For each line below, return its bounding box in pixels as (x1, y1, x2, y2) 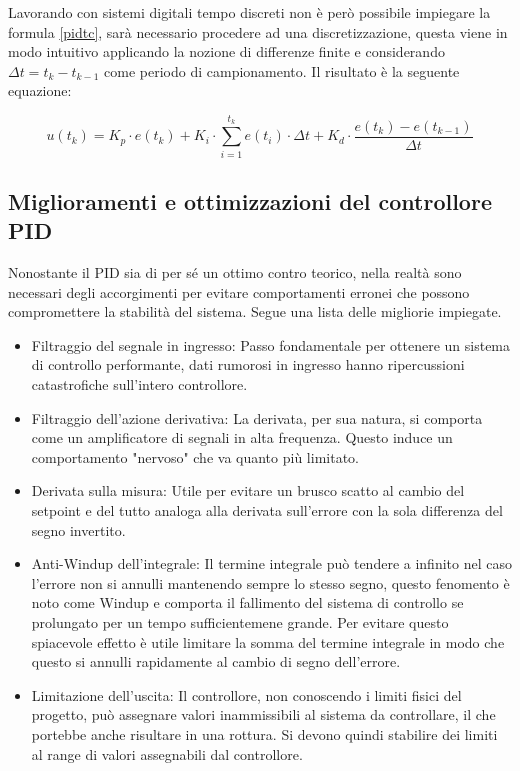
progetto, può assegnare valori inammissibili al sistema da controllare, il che (31, 704, 496, 725)
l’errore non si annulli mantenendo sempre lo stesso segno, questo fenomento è (31, 572, 510, 593)
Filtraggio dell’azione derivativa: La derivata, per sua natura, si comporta (31, 407, 483, 428)
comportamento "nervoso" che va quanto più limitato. (31, 446, 359, 467)
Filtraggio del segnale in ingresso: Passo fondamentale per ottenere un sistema (31, 334, 511, 355)
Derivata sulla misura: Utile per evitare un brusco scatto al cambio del (31, 480, 465, 501)
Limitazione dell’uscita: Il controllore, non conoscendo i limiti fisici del (31, 684, 462, 705)
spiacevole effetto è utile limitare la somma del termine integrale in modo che (31, 631, 505, 652)
